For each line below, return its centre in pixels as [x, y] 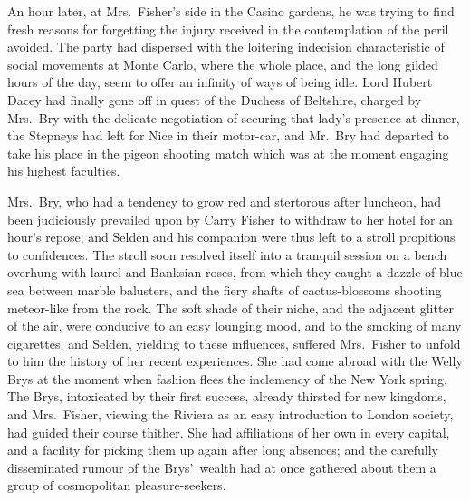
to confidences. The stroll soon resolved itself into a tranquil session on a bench [227, 254]
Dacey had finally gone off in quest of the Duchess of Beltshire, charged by [215, 99]
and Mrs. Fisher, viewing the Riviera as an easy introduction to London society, [230, 414]
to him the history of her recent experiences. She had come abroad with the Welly [235, 361]
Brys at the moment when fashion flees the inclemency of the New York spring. [227, 378]
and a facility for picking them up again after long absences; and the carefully [223, 450]
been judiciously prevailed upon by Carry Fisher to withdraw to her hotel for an [230, 219]
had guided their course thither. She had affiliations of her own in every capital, [229, 432]
